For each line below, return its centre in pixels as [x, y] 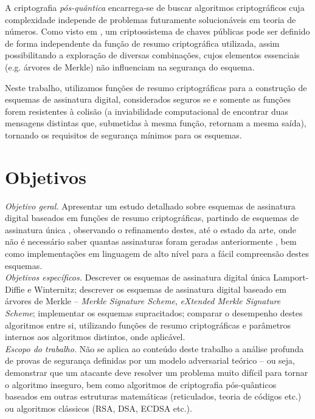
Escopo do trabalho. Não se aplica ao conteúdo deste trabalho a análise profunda [154, 348]
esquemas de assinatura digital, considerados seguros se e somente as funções [148, 99]
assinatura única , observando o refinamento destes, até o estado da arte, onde [151, 229]
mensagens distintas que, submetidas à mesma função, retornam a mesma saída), [156, 123]
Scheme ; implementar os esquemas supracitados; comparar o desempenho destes [154, 313]
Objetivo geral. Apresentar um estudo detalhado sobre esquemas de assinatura [150, 206]
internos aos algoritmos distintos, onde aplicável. [95, 337]
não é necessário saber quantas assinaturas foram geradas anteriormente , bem [151, 241]
